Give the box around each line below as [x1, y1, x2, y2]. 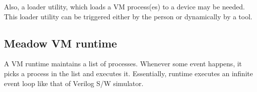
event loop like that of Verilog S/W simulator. [4, 78, 144, 88]
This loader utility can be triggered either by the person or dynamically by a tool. [4, 11, 253, 21]
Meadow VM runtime [4, 35, 117, 50]
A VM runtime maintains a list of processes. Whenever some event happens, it [4, 58, 242, 69]
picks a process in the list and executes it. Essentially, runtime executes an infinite [4, 68, 253, 78]
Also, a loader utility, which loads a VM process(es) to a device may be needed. [4, 1, 245, 11]
